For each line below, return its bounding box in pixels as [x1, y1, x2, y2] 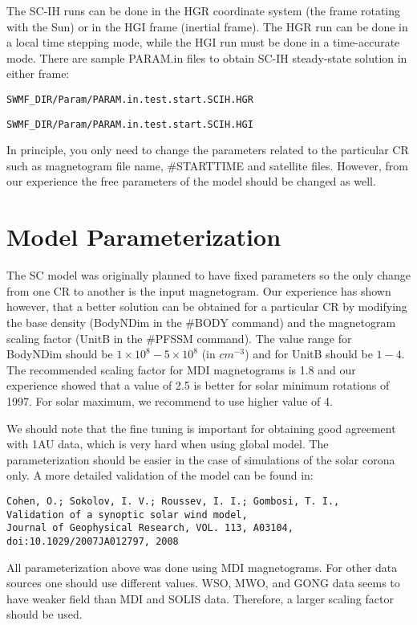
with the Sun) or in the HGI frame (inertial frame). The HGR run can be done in [6, 18, 408, 35]
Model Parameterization [6, 220, 281, 253]
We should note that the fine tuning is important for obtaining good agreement [6, 419, 396, 436]
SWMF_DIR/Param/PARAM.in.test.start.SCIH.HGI [6, 118, 253, 130]
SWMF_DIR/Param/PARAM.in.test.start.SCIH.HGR [6, 93, 253, 105]
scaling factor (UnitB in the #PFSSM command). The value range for [6, 329, 352, 346]
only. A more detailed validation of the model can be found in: [6, 467, 314, 484]
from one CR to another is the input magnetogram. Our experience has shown [6, 282, 391, 299]
